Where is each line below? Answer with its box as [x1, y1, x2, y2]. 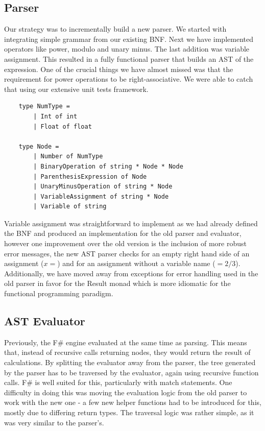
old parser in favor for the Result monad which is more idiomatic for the [4, 278, 231, 289]
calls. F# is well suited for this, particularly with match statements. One [4, 377, 232, 388]
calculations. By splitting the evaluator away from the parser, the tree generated [4, 357, 256, 368]
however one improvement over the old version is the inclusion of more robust [4, 238, 247, 249]
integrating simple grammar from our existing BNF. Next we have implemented [4, 33, 253, 44]
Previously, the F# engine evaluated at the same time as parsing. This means [4, 337, 247, 347]
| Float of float [33, 123, 92, 130]
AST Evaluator [4, 313, 85, 329]
